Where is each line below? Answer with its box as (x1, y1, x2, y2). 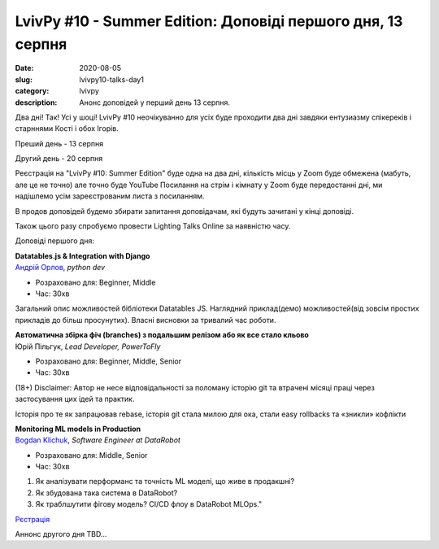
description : (15, 98, 58, 107)
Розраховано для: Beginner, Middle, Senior (35, 356, 182, 366)
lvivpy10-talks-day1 (79, 74, 144, 85)
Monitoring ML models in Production (15, 424, 141, 434)
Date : (15, 63, 34, 73)
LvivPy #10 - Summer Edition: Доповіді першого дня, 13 (15, 12, 403, 30)
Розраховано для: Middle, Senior (35, 450, 148, 460)
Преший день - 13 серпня (15, 138, 104, 148)
